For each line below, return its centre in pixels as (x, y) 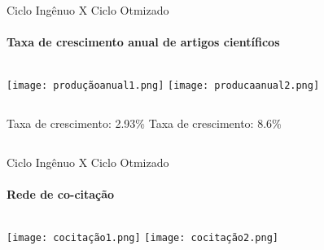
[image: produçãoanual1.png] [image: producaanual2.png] (163, 86)
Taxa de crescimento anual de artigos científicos (143, 42)
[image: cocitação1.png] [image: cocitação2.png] (142, 238)
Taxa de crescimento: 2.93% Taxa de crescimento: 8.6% (144, 123)
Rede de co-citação (61, 193)
